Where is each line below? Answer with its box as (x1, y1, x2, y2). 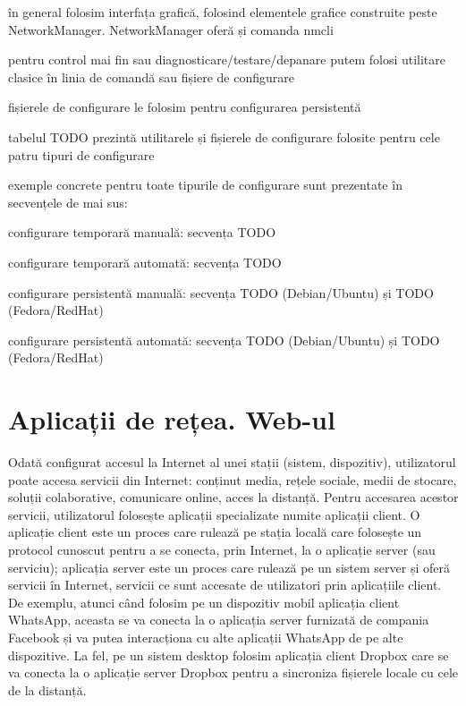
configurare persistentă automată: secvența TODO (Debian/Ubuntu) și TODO (8, 330, 440, 349)
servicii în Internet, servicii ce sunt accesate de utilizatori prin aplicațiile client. (8, 575, 442, 594)
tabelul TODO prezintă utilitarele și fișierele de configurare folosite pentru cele (8, 127, 440, 146)
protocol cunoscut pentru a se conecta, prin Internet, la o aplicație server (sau (8, 540, 436, 558)
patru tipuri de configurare (8, 145, 155, 164)
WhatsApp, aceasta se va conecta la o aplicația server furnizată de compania (8, 610, 429, 629)
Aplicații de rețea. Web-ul (8, 401, 335, 438)
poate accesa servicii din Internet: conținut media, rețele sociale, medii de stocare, (8, 470, 457, 489)
